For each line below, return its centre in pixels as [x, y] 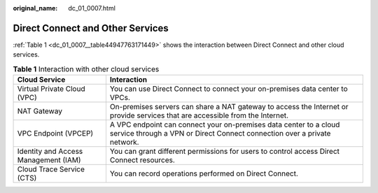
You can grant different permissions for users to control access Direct [224, 152]
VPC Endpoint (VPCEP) [55, 134]
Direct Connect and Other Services [91, 28]
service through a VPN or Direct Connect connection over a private [220, 134]
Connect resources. [142, 160]
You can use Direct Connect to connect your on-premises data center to [229, 89]
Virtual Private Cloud [51, 89]
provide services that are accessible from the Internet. [199, 115]
